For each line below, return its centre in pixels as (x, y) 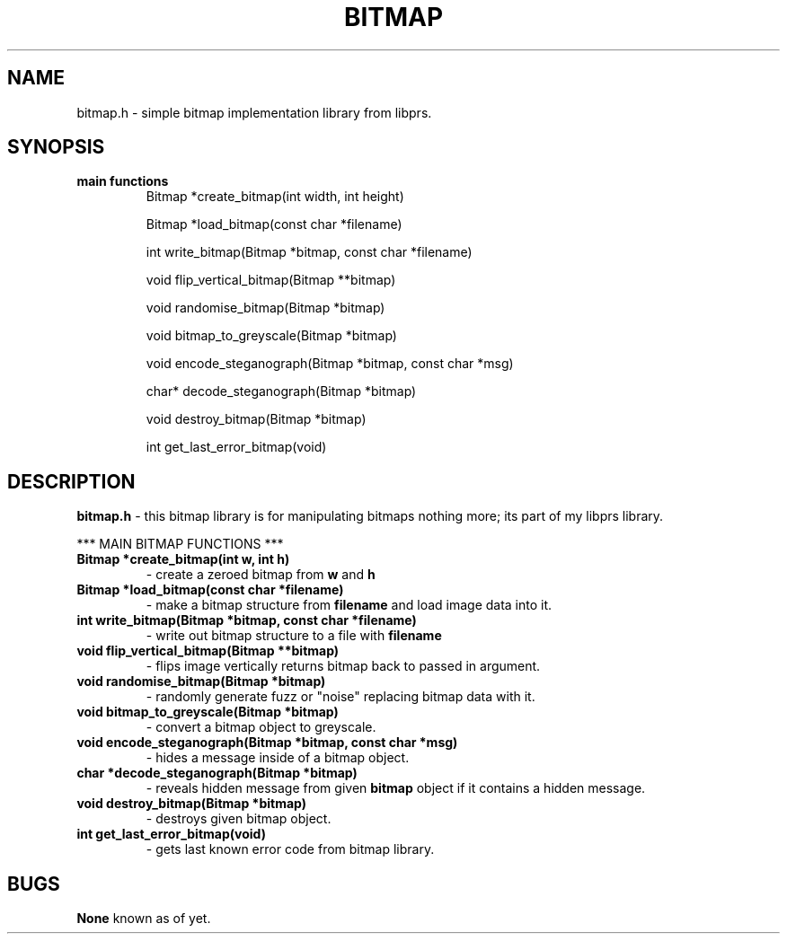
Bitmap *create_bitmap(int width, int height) (275, 197)
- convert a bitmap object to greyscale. (261, 727)
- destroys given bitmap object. (239, 819)
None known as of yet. (144, 919)
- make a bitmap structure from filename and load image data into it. (349, 605)
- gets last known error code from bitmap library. (290, 849)
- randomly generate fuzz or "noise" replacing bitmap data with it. (340, 697)
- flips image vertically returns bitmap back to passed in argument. (343, 666)
